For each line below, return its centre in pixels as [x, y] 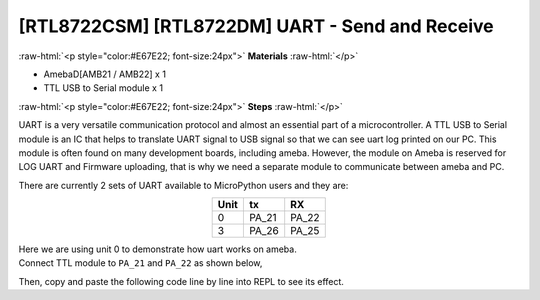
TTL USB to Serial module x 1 [103, 88]
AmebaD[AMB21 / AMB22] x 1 [105, 74]
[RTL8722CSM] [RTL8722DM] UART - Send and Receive [256, 26]
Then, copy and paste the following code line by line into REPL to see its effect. [181, 281]
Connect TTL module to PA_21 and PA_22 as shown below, [140, 263]
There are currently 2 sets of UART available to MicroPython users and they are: [183, 185]
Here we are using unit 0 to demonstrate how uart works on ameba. [157, 249]
